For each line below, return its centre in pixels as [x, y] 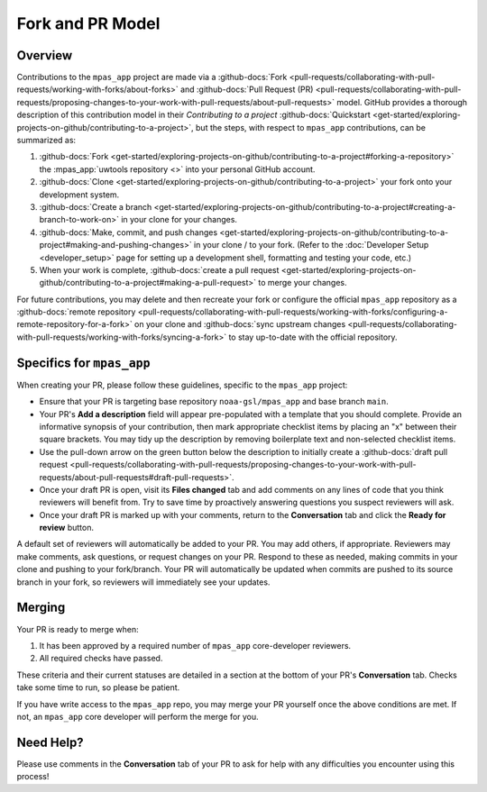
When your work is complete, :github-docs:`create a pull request [159, 269]
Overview [45, 55]
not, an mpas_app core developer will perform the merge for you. [138, 716]
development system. [79, 195]
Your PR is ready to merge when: [78, 629]
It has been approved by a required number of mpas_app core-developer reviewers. [195, 645]
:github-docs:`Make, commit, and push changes [129, 232]
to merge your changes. [303, 283]
